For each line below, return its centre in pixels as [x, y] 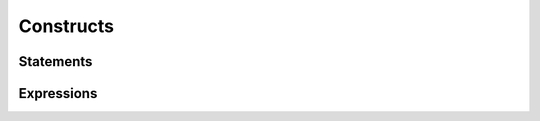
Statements [55, 61]
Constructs [66, 26]
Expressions [58, 93]
